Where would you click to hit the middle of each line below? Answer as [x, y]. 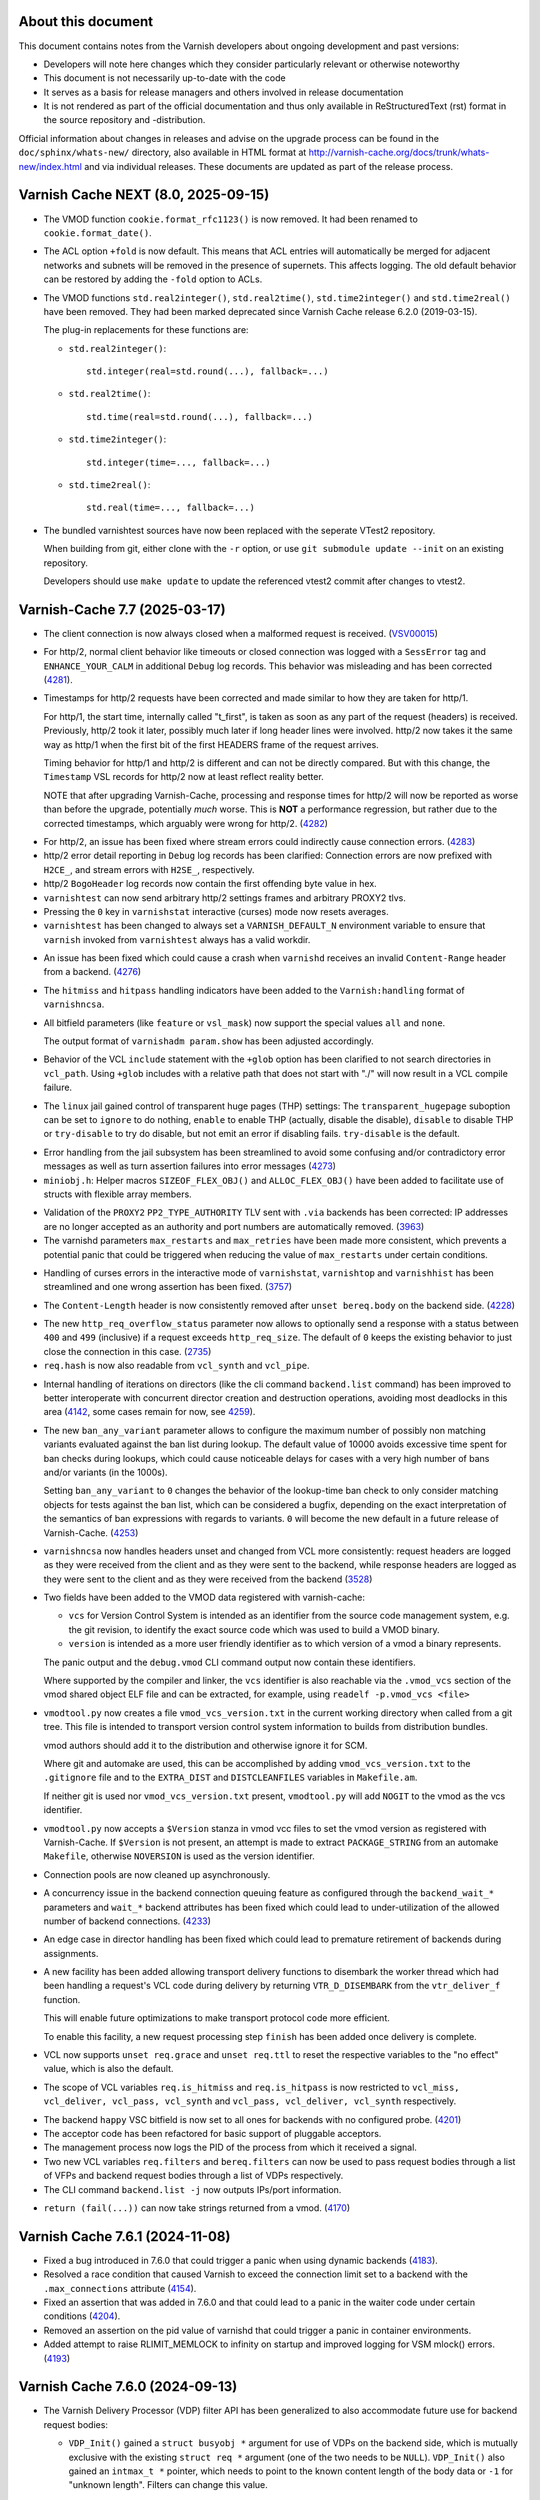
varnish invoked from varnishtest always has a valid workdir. [177, 939]
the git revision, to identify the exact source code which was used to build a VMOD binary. [254, 1629]
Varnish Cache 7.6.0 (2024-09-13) [128, 2386]
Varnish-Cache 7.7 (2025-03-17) [122, 609]
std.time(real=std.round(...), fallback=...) [200, 416]
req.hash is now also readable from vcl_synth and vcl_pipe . [176, 1366]
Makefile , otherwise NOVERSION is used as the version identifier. [179, 1856]
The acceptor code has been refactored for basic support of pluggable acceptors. [212, 2133]
